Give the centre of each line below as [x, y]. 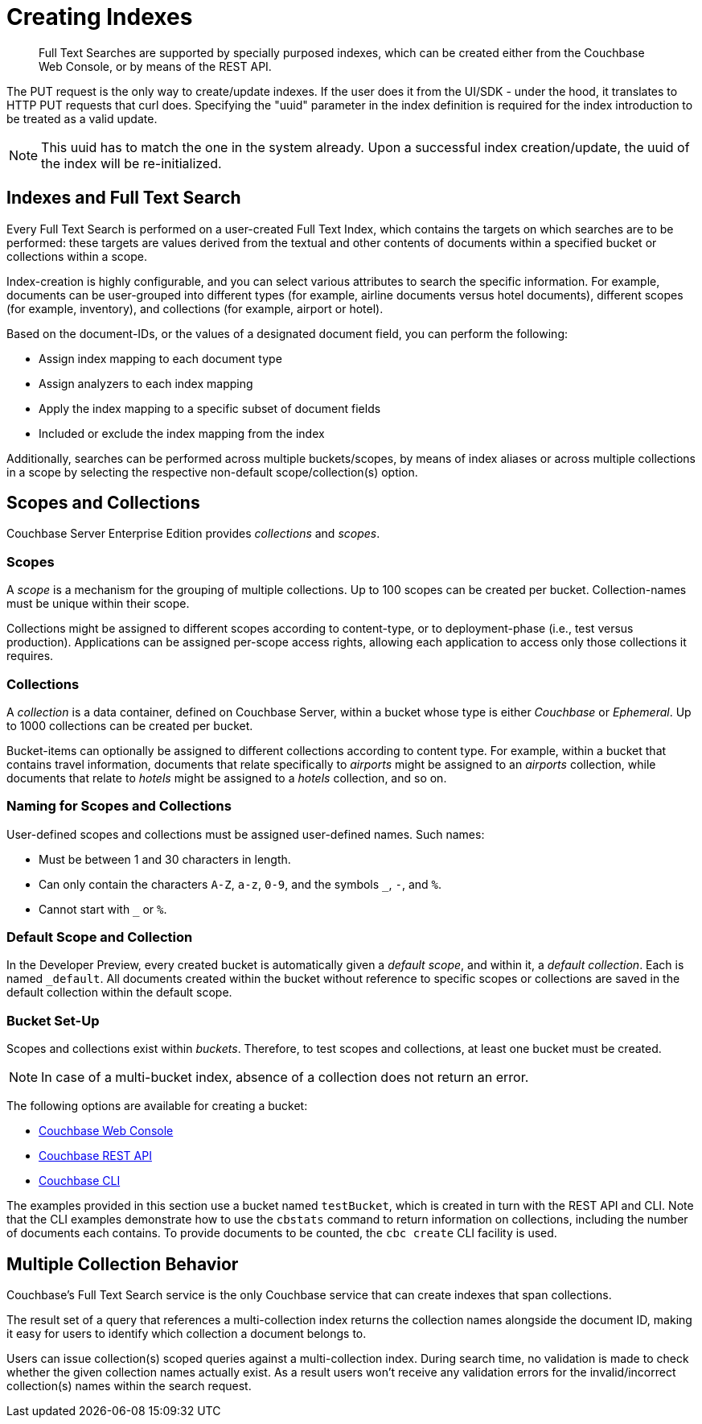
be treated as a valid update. [82, 118]
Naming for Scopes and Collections [119, 806]
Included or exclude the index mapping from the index [182, 433]
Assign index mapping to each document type [160, 358]
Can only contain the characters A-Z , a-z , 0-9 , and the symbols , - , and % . [240, 884]
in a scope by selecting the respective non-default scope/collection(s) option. [212, 472]
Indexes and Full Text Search [124, 198]
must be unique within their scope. [98, 604]
